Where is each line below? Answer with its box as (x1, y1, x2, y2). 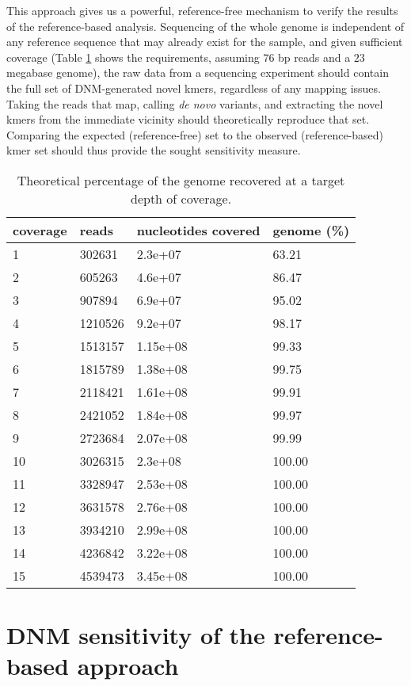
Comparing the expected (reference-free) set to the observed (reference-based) (6, 126, 384, 143)
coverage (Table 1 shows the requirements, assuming (6, 48, 260, 65)
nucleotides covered (136, 220, 261, 239)
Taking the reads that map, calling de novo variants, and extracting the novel (6, 95, 383, 112)
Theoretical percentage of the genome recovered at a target (17, 170, 345, 189)
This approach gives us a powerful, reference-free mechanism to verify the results (6, 2, 398, 18)
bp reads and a (278, 48, 351, 65)
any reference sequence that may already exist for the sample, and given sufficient (6, 33, 403, 50)
